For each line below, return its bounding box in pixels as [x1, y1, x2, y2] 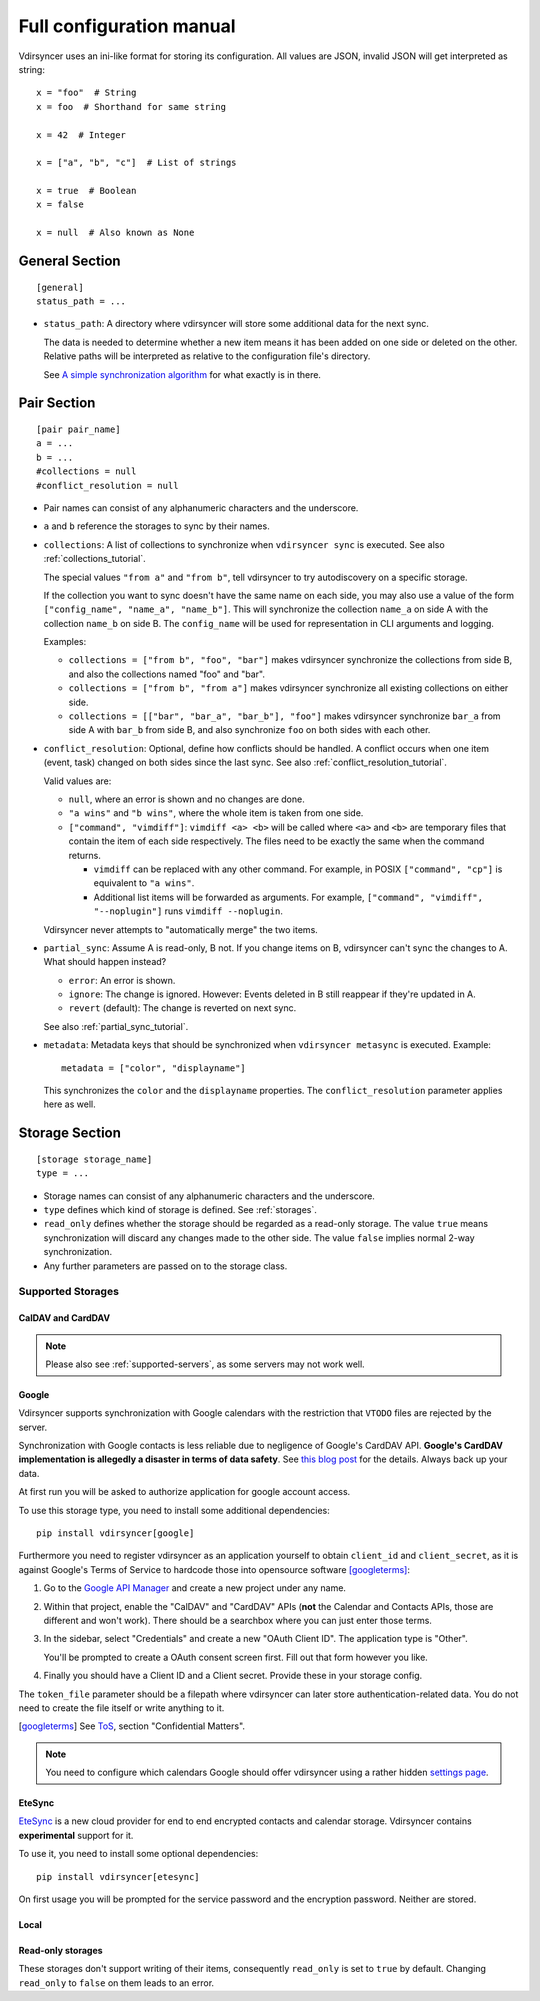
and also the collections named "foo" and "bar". [68, 668, 265, 680]
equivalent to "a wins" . [93, 877, 195, 889]
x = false [36, 199, 84, 210]
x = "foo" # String [36, 87, 137, 99]
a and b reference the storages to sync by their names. [43, 520, 270, 532]
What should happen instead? [43, 956, 167, 968]
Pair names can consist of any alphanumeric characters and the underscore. [43, 501, 359, 514]
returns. [68, 849, 102, 861]
